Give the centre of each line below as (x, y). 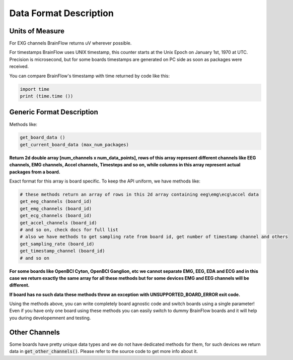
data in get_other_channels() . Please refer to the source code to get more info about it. (104, 351)
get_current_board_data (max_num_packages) (75, 144)
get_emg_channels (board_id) (56, 208)
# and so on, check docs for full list (69, 230)
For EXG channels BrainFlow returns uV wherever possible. (70, 43)
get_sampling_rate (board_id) (57, 244)
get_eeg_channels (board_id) (56, 201)
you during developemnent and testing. (50, 318)
